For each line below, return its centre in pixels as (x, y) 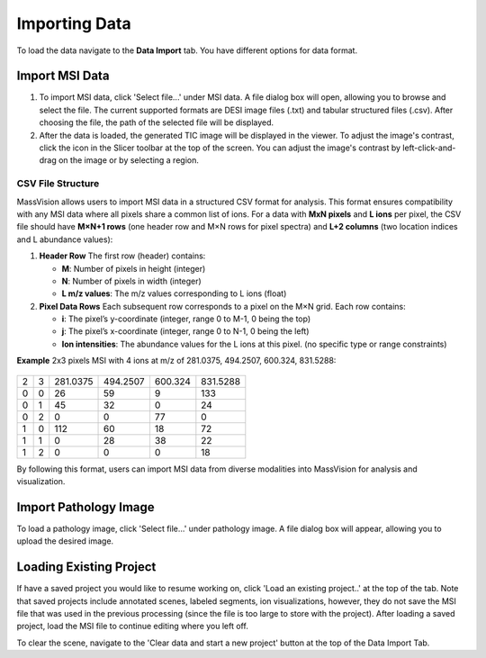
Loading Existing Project (86, 567)
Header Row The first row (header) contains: (122, 256)
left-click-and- (429, 148)
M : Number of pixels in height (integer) (134, 268)
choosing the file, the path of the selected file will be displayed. (157, 122)
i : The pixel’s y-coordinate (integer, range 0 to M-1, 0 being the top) (186, 319)
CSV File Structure (58, 184)
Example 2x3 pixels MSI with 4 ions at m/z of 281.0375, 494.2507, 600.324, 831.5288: (176, 361)
